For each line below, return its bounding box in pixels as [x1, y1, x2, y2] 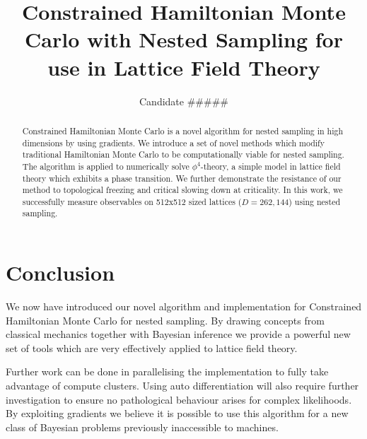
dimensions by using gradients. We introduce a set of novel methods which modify [22, 136, 325, 148]
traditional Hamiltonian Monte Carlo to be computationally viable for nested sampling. [22, 148, 344, 160]
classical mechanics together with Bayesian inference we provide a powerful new [6, 327, 351, 341]
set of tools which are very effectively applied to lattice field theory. [6, 340, 298, 355]
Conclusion [6, 258, 115, 287]
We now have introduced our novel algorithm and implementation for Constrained [6, 299, 362, 314]
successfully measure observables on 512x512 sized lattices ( [22, 195, 242, 207]
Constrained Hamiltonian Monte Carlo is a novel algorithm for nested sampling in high [22, 124, 344, 136]
